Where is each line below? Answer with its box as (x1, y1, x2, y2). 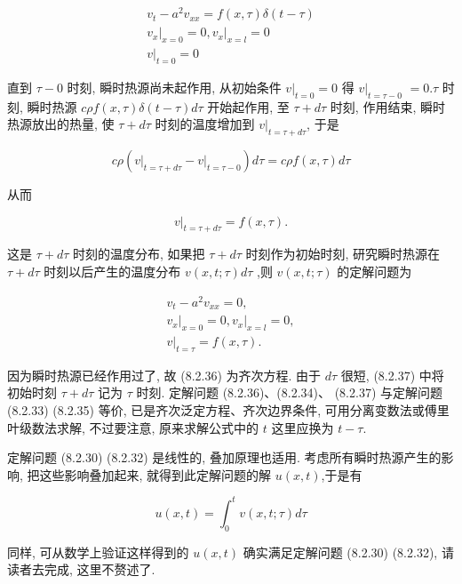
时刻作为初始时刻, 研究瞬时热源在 (245, 244, 441, 263)
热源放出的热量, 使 (7, 115, 115, 133)
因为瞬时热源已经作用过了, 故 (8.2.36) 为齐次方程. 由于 (7, 365, 322, 384)
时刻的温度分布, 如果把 (72, 244, 205, 263)
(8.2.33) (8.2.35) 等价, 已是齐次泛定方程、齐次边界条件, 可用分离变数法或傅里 (7, 400, 450, 419)
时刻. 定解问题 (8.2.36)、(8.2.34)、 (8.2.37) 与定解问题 (136, 383, 443, 402)
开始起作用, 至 (207, 97, 290, 116)
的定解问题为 (337, 261, 412, 280)
